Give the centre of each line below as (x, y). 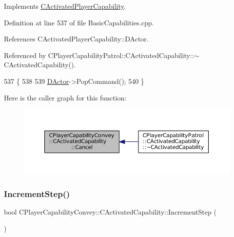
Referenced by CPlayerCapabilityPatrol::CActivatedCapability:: (99, 55)
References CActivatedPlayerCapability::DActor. (76, 39)
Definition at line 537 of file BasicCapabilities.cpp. (79, 22)
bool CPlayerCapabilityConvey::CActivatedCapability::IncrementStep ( (110, 212)
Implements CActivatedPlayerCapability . (65, 6)
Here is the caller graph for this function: (65, 97)
